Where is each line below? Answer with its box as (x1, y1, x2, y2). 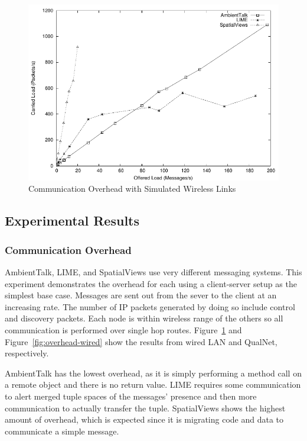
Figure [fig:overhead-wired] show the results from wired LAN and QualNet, (5, 335, 277, 347)
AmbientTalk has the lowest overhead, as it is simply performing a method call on (5, 366, 302, 379)
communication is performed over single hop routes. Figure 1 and (5, 323, 242, 336)
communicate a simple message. (5, 424, 119, 437)
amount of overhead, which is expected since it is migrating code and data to (5, 413, 284, 426)
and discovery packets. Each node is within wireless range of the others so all (5, 312, 283, 324)
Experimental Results (5, 211, 139, 230)
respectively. (5, 347, 49, 359)
